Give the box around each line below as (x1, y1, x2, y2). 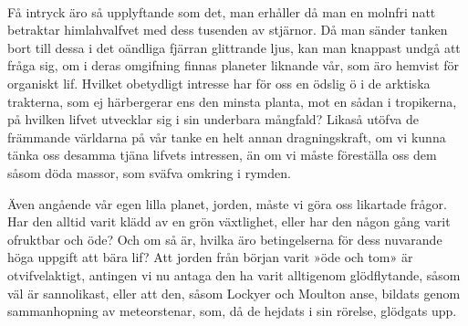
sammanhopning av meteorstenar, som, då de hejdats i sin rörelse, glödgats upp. (7, 301, 457, 321)
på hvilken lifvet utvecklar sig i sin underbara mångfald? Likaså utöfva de (7, 110, 419, 129)
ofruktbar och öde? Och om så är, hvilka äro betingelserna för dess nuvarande (7, 229, 442, 248)
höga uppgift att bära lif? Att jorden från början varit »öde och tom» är (7, 247, 413, 267)
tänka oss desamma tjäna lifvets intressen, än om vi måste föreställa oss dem (7, 145, 437, 164)
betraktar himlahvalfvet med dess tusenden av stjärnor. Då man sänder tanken (7, 20, 448, 39)
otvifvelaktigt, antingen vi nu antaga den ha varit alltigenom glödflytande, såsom (7, 265, 461, 284)
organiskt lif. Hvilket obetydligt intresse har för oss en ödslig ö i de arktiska (7, 73, 431, 92)
